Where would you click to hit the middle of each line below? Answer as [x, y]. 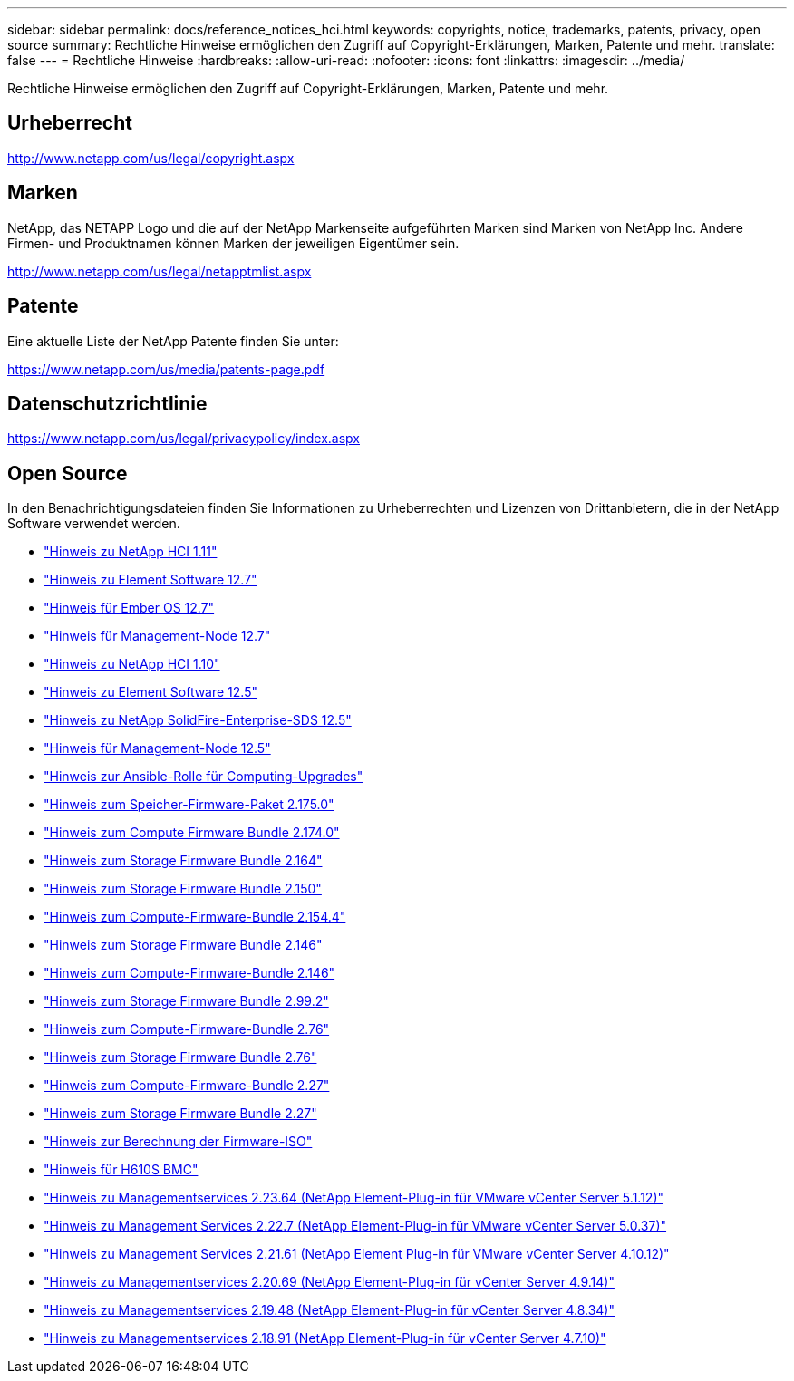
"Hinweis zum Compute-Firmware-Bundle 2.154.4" [195, 917]
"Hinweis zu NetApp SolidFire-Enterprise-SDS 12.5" [198, 720]
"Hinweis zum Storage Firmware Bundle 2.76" [180, 1057]
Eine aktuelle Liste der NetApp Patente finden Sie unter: [173, 341]
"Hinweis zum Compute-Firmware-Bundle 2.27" [187, 1086]
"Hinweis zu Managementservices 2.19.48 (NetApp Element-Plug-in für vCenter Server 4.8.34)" [329, 1310]
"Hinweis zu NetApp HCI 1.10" [132, 664]
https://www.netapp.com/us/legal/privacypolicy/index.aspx [184, 439]
